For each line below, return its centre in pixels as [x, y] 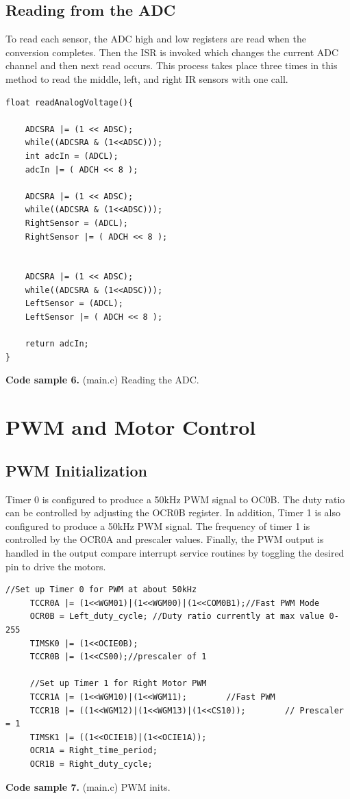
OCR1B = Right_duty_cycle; [91, 764]
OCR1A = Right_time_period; [93, 751]
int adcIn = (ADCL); [72, 156]
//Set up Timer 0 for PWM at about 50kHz [101, 590]
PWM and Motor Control [131, 427]
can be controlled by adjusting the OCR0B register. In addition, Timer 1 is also [173, 512]
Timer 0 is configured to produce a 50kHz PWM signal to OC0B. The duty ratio [175, 499]
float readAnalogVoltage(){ [70, 102]
